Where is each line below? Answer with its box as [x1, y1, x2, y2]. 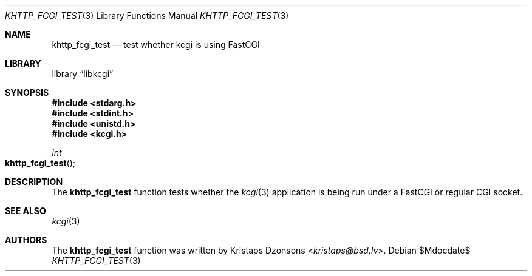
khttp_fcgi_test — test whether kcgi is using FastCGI [52, 39, 260, 50]
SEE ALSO [5, 206, 46, 216]
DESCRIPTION [5, 177, 63, 187]
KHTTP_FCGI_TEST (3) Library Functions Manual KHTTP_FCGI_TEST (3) [5, 10, 289, 21]
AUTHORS [5, 235, 47, 245]
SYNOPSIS [5, 87, 49, 98]
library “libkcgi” [52, 69, 114, 79]
